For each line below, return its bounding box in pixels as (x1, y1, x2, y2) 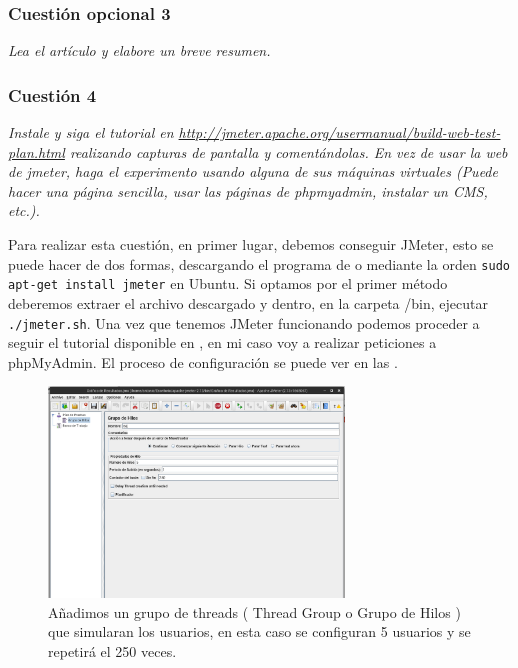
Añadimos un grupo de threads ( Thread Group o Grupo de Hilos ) (48, 601, 461, 622)
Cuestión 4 (8, 82, 97, 107)
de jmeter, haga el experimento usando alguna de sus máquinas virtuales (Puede (8, 161, 498, 182)
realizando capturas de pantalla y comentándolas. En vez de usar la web (69, 141, 508, 162)
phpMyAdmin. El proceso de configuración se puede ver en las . (8, 351, 398, 372)
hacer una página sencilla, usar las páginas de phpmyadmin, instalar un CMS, (8, 180, 488, 201)
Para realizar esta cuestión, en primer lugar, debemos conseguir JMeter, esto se (8, 234, 494, 254)
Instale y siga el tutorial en (8, 122, 174, 143)
